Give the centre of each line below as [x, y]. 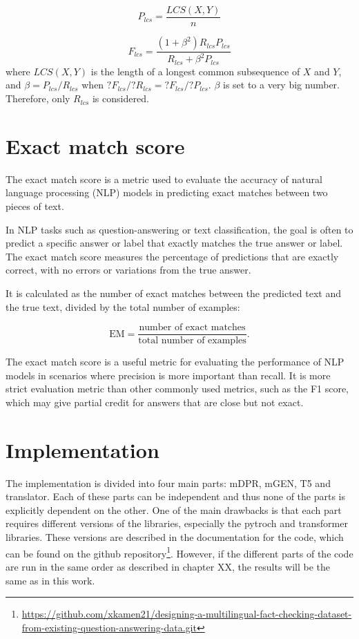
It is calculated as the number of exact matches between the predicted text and [173, 293]
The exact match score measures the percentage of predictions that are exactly [172, 256]
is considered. [120, 98]
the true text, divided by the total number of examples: [123, 306]
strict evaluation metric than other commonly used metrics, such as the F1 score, [177, 389]
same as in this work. [50, 580]
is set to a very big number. [281, 85]
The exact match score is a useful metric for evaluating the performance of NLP [175, 362]
